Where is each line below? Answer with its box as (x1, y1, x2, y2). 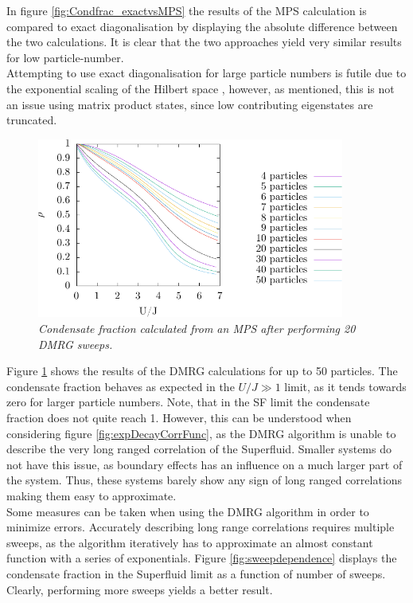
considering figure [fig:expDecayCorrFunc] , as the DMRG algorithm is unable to (6, 425, 396, 441)
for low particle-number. (6, 49, 124, 65)
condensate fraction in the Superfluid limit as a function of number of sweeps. (6, 565, 386, 581)
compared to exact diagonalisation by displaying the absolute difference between (6, 18, 398, 34)
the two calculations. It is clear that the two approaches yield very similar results (6, 33, 402, 50)
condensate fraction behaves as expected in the (6, 378, 235, 394)
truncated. (6, 112, 57, 128)
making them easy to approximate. (6, 487, 177, 503)
